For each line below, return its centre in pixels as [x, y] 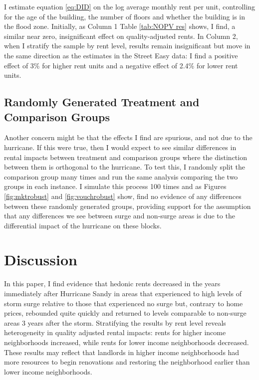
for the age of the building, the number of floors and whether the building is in [125, 16]
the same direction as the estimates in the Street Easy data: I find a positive [121, 55]
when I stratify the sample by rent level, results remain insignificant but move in [127, 46]
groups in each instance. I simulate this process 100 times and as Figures [115, 186]
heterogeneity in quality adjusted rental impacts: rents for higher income [115, 332]
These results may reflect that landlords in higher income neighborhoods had [122, 352]
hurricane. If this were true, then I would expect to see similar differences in [120, 147]
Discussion [41, 260]
